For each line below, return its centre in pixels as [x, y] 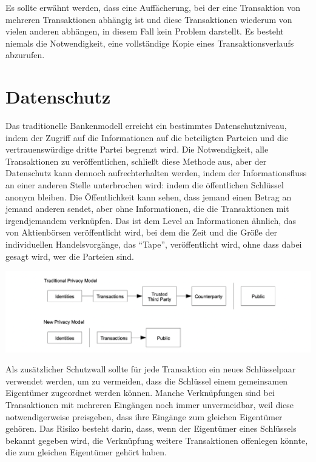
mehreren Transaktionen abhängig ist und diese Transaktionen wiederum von [149, 19]
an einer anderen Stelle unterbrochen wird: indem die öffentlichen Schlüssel [145, 185]
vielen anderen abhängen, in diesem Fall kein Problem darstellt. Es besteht [145, 31]
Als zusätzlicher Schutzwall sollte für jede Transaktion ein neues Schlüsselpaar [151, 369]
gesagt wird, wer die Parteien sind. [70, 256]
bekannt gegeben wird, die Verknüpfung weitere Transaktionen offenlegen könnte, [157, 440]
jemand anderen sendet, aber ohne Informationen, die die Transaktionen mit [147, 209]
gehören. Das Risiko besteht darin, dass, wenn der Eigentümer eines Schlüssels [151, 428]
